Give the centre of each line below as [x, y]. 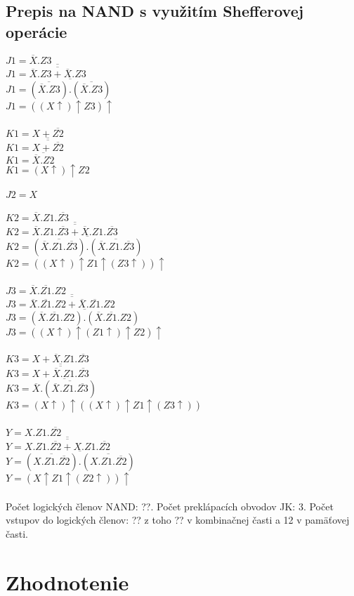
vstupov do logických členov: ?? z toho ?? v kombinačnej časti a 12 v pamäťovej [178, 520]
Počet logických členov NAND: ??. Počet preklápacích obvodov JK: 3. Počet [170, 506]
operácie [37, 31]
